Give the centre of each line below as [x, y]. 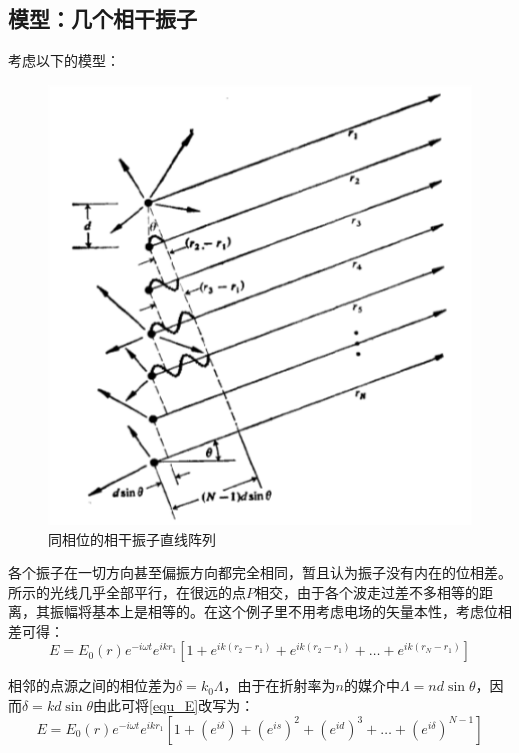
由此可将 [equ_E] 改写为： [173, 705]
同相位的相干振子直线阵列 [132, 538]
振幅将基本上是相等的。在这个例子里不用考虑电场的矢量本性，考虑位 [273, 611]
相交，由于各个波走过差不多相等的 [367, 591]
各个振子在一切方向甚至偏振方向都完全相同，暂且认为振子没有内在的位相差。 [260, 572]
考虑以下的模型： [64, 60]
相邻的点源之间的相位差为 [92, 685]
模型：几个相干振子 [102, 18]
